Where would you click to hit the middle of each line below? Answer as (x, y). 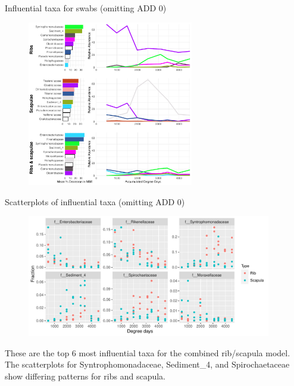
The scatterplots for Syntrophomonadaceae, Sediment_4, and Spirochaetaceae (147, 364)
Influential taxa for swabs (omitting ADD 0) (86, 8)
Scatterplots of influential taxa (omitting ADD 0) (95, 201)
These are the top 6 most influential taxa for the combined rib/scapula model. (148, 352)
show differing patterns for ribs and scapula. (85, 376)
